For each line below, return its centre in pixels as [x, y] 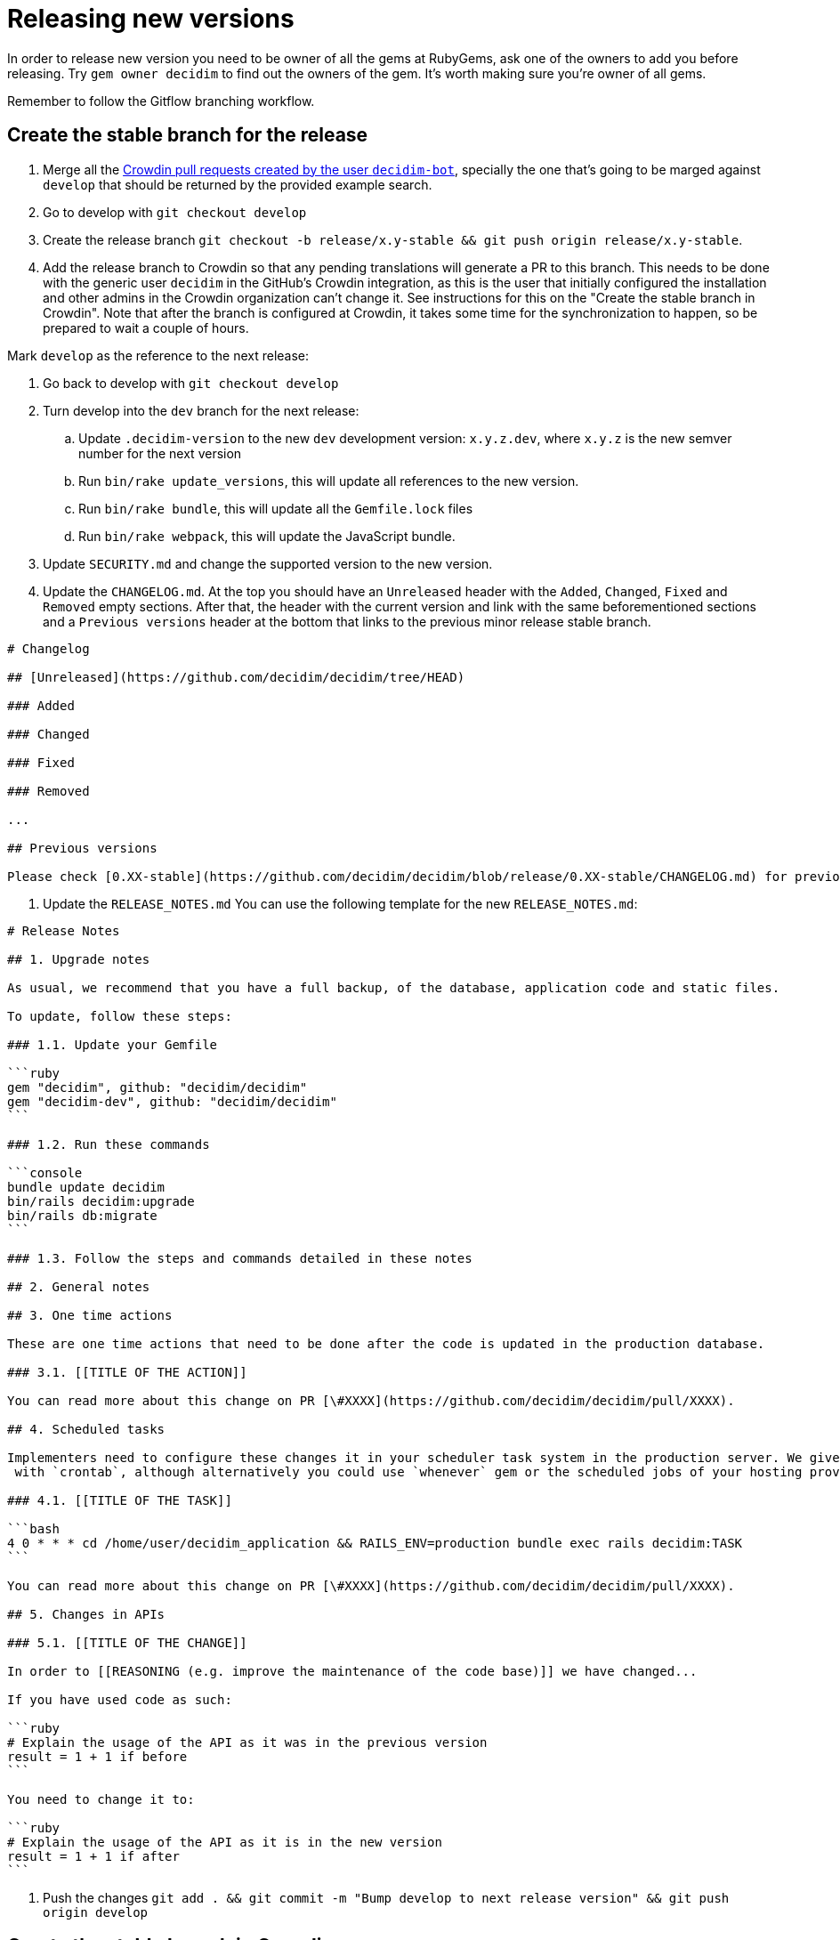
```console [45, 1172]
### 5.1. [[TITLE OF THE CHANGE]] [127, 1642]
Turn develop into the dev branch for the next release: [201, 410]
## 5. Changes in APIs [86, 1614]
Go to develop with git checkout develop [175, 212]
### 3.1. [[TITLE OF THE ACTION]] [127, 1372]
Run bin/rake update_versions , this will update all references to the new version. [329, 481]
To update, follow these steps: [120, 1016]
